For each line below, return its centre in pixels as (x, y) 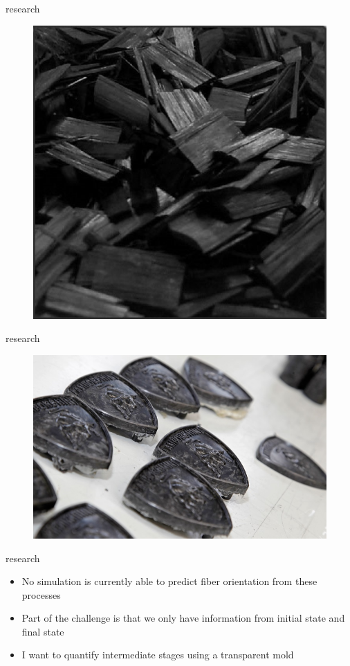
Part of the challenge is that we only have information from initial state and (183, 618)
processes (41, 594)
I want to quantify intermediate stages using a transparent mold (158, 655)
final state (43, 631)
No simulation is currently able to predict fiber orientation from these (169, 581)
